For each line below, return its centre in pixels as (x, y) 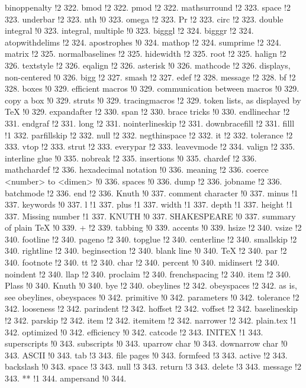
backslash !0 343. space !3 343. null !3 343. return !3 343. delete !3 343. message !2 (153, 366)
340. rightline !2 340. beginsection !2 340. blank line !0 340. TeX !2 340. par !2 (146, 250)
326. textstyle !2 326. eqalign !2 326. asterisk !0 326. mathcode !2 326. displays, (148, 65)
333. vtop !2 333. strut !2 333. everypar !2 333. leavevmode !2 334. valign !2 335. (150, 146)
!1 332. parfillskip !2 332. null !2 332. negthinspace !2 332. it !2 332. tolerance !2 (149, 135)
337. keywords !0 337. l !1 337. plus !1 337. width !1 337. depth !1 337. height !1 (149, 204)
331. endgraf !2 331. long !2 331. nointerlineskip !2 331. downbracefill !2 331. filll (150, 123)
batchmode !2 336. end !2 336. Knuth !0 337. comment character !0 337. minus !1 (152, 193)
